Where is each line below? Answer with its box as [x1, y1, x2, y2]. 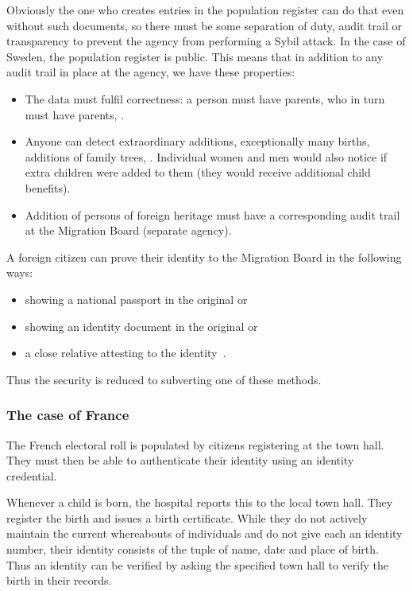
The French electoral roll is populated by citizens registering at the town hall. [6, 436, 384, 453]
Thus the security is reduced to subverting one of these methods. [6, 371, 322, 387]
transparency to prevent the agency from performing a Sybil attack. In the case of [6, 33, 406, 49]
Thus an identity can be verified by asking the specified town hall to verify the [6, 556, 388, 573]
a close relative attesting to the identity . [25, 344, 226, 361]
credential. [6, 467, 57, 484]
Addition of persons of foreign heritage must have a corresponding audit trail [25, 206, 400, 223]
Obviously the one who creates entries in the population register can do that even [6, 2, 404, 17]
